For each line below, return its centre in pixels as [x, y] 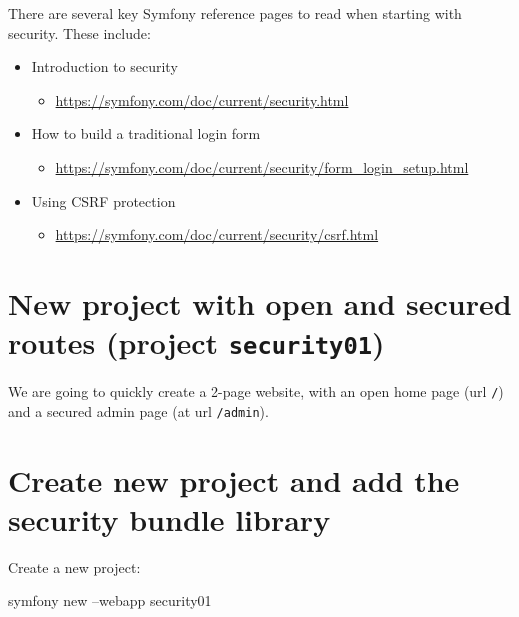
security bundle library [169, 518]
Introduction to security [104, 66]
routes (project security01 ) [196, 342]
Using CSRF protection [103, 200]
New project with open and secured [260, 302]
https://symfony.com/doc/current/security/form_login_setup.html [262, 166]
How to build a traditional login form [146, 133]
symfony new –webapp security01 [110, 600]
